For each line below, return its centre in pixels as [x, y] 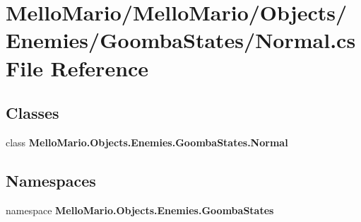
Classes [32, 113]
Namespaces [51, 180]
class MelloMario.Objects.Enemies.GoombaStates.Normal [147, 142]
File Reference [77, 68]
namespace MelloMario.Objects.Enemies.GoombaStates [140, 210]
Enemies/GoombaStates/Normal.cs [181, 40]
